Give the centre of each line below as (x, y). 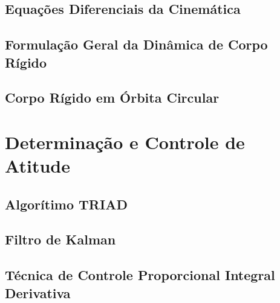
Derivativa (38, 292)
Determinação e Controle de (125, 142)
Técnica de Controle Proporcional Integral (140, 275)
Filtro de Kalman (60, 239)
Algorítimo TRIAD (66, 204)
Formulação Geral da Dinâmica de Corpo (136, 44)
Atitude (37, 166)
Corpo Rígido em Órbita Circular (112, 97)
